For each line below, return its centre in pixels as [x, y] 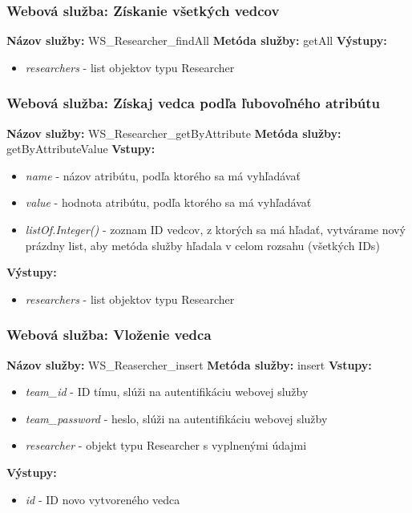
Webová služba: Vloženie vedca [109, 335]
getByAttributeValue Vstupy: [81, 149]
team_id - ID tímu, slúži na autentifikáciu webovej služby [167, 392]
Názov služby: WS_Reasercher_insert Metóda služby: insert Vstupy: [189, 364]
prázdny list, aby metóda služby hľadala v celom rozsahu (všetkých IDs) [202, 245]
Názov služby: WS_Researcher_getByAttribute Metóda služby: [174, 133]
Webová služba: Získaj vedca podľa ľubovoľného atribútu [194, 103]
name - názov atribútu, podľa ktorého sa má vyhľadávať [163, 175]
